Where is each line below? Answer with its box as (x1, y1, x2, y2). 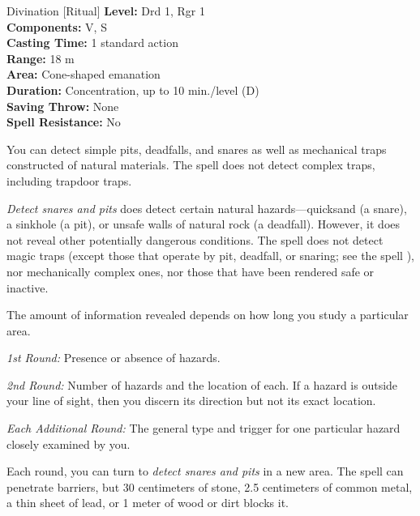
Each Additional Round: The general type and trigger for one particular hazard (6, 420, 401, 437)
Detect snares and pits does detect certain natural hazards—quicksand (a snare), (6, 199, 407, 216)
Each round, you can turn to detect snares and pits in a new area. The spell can (6, 463, 404, 480)
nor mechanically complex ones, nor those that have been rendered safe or (6, 262, 375, 279)
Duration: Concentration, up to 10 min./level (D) (6, 81, 259, 98)
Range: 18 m (6, 49, 75, 66)
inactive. (6, 279, 49, 296)
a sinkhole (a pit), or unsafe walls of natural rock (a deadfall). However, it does (6, 215, 401, 232)
